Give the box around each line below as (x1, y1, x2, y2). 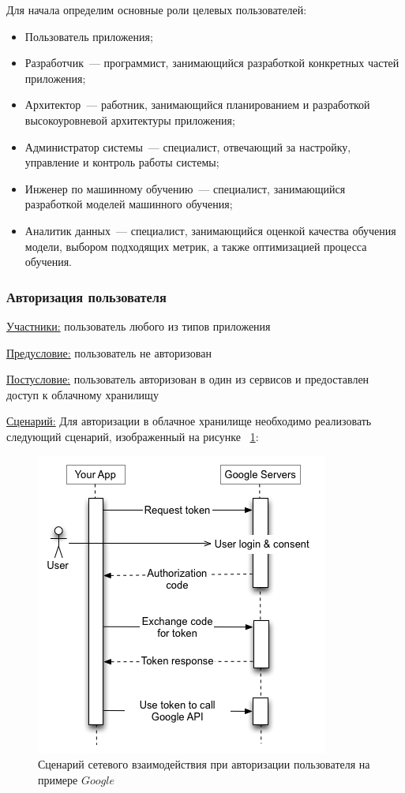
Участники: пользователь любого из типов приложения (6, 317, 271, 334)
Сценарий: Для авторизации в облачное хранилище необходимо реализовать (6, 413, 372, 429)
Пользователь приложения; (24, 28, 153, 44)
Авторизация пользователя (6, 286, 167, 306)
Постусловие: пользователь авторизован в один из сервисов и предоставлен (6, 371, 369, 387)
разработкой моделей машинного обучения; (24, 196, 233, 212)
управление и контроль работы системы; (24, 154, 219, 170)
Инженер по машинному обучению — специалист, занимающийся (24, 180, 346, 196)
